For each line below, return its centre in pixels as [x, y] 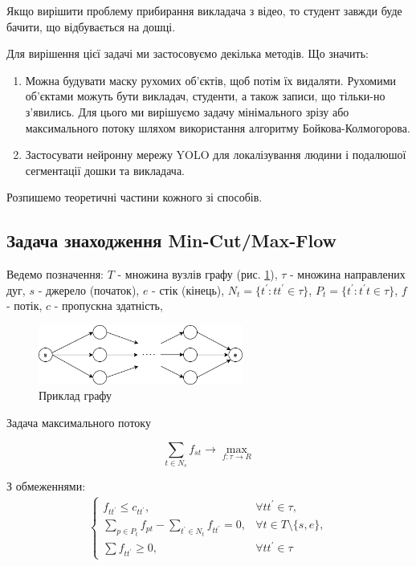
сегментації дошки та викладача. [105, 170]
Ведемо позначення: [55, 274]
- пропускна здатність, [108, 305]
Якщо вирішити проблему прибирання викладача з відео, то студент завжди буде [204, 10]
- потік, [24, 305]
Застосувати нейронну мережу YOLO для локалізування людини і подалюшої [216, 155]
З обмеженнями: [46, 486]
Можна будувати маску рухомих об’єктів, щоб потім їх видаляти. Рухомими [211, 80]
